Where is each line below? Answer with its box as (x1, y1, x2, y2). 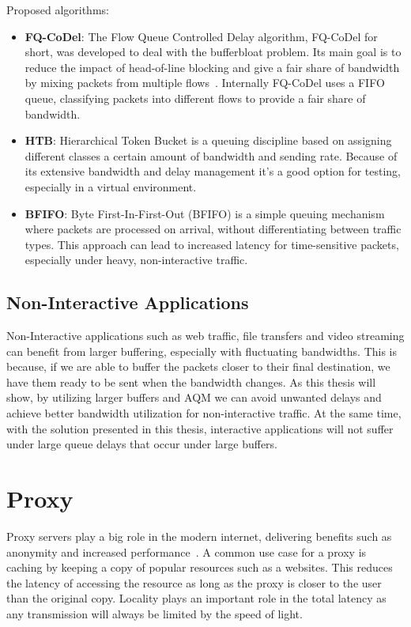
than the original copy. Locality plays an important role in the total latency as (6, 590, 386, 606)
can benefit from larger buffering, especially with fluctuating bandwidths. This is (6, 342, 398, 359)
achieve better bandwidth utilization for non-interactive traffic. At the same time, (6, 405, 402, 421)
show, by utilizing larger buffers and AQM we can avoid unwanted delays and (6, 389, 382, 406)
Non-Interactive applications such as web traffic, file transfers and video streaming (6, 327, 405, 344)
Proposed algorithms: (6, 2, 109, 17)
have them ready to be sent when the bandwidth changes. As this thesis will (6, 373, 376, 390)
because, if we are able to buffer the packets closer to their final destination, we (6, 358, 390, 375)
